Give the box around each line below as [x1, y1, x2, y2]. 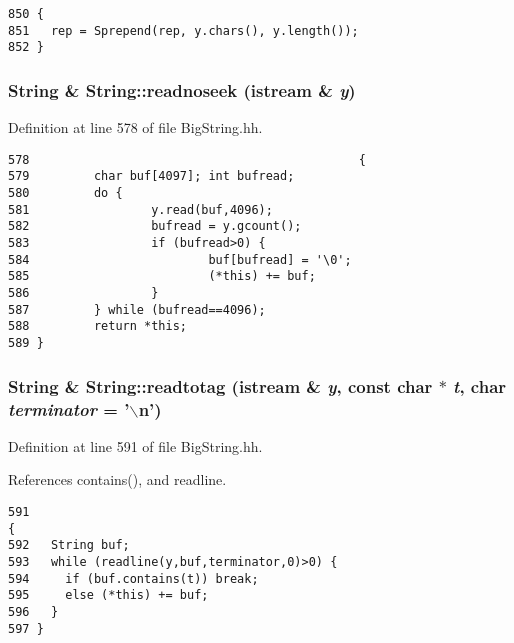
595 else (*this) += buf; [8, 588, 209, 603]
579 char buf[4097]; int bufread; [8, 169, 295, 184]
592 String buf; [8, 538, 130, 553]
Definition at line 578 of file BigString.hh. [8, 117, 263, 138]
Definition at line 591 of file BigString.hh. [8, 435, 263, 456]
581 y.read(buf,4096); [8, 202, 273, 217]
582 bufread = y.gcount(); [8, 219, 302, 234]
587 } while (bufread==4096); [8, 302, 266, 317]
